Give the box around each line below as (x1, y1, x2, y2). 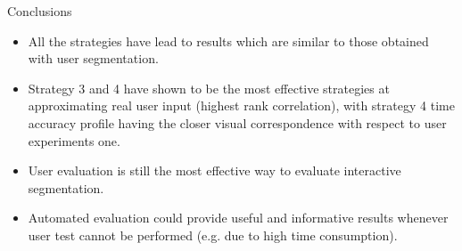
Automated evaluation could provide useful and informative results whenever (28, 208, 449, 227)
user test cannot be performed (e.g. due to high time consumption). (28, 225, 398, 244)
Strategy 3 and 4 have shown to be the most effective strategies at (28, 78, 390, 97)
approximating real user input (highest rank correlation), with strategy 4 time (28, 96, 455, 115)
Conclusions (7, 2, 72, 20)
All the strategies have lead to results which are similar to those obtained (28, 31, 429, 50)
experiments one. (28, 131, 120, 150)
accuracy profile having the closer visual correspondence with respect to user (28, 113, 447, 132)
